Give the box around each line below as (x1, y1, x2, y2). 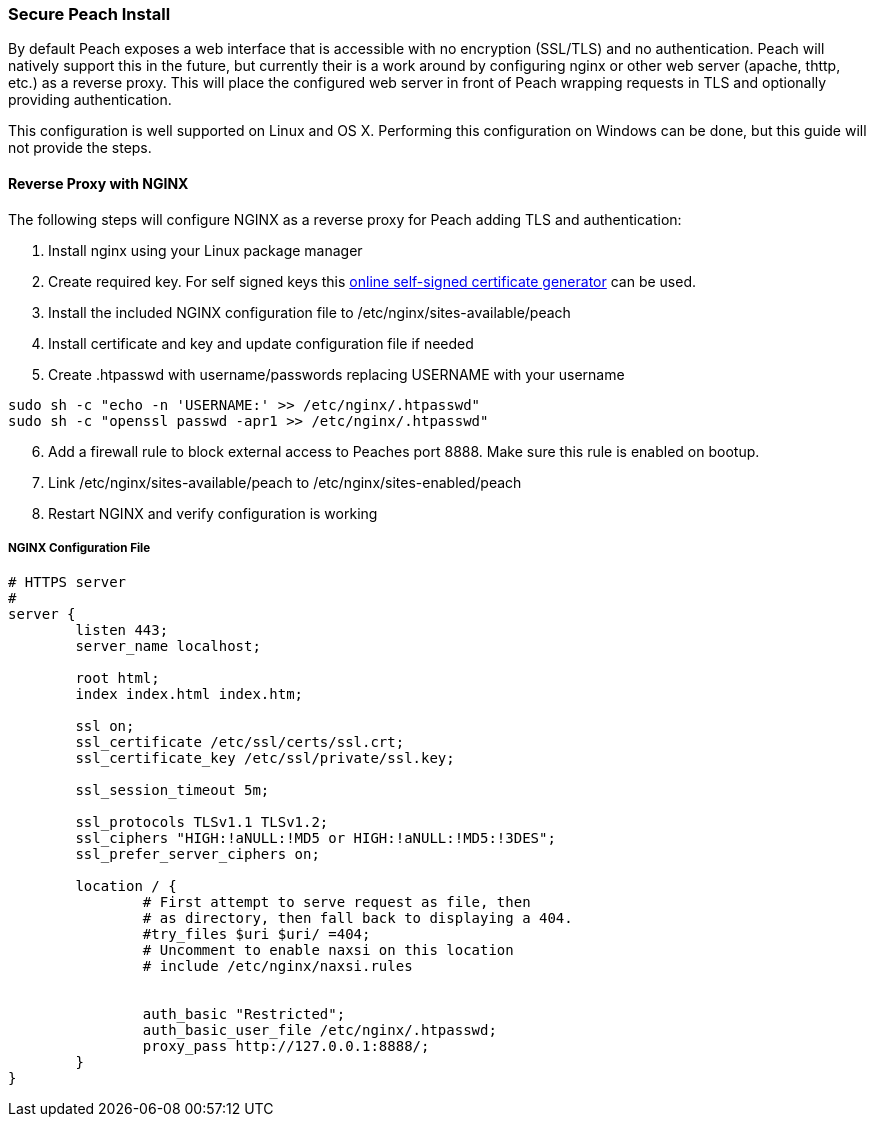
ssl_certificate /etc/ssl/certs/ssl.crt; (75, 734, 405, 751)
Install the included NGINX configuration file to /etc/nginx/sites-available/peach (48, 303, 571, 321)
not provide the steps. (8, 139, 152, 157)
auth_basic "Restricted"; (142, 1006, 346, 1023)
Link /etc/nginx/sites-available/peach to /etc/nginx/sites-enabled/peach (48, 473, 522, 491)
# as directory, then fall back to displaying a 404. (142, 910, 573, 927)
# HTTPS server (8, 574, 127, 591)
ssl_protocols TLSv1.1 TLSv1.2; (75, 814, 329, 831)
